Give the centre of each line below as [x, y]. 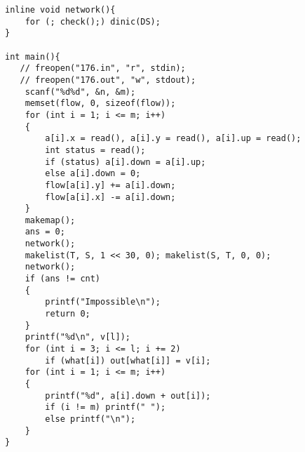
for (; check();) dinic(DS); [93, 21]
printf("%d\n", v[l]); [77, 337]
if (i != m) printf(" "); [106, 407]
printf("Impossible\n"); [103, 302]
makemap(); [50, 220]
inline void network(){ [60, 10]
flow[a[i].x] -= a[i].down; [110, 197]
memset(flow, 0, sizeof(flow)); [100, 104]
